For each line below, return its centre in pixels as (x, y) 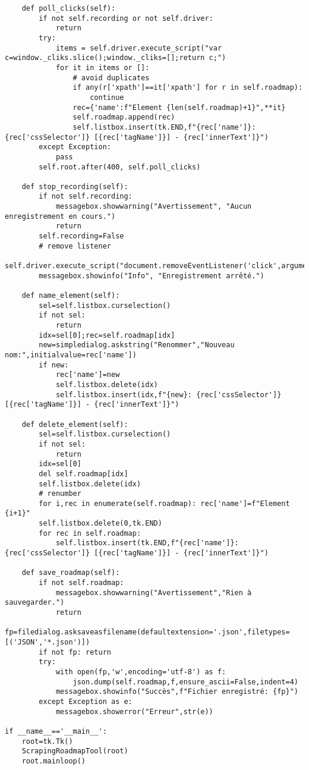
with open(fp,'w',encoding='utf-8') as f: (141, 672)
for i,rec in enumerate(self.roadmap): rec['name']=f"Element (164, 503)
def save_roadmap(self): (71, 573)
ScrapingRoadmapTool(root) (75, 751)
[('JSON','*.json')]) (48, 642)
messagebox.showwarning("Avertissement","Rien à (154, 593)
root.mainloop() (54, 761)
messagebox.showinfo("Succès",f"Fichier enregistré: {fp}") (177, 692)
